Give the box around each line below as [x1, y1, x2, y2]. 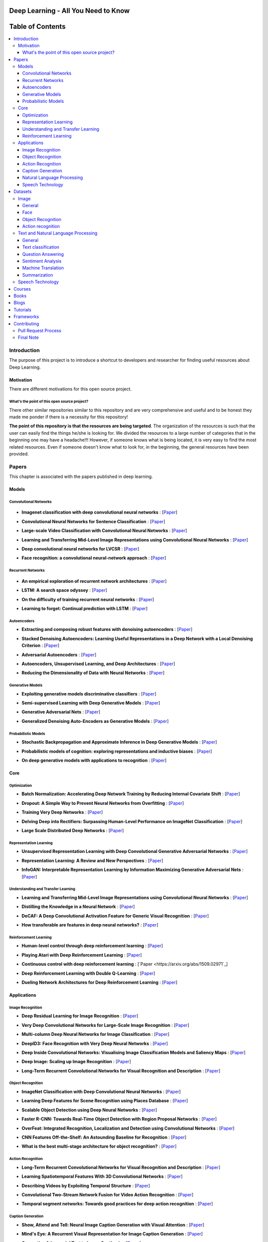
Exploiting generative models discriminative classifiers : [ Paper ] [21, 691, 156, 697]
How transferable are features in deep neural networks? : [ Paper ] [21, 922, 159, 928]
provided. [9, 451, 29, 457]
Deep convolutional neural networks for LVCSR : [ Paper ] [21, 546, 139, 552]
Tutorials [13, 307, 32, 312]
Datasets [13, 189, 32, 195]
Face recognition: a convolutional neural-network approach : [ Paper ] [21, 555, 166, 561]
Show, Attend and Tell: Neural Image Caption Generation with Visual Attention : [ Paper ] [21, 1222, 204, 1228]
